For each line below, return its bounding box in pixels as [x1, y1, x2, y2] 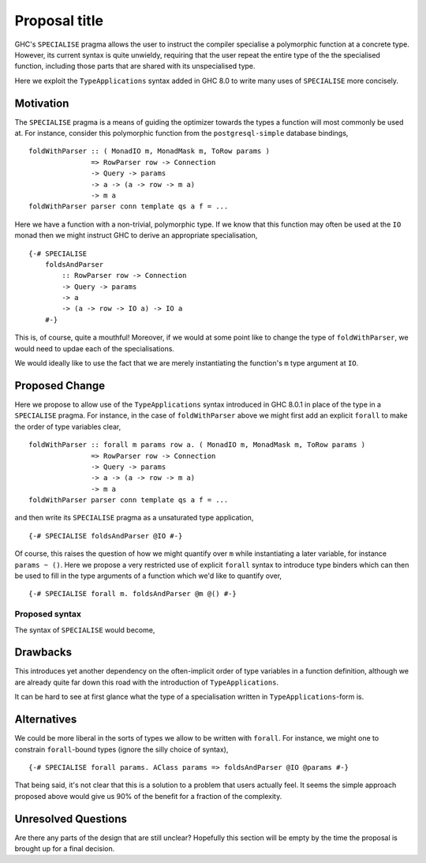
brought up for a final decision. [14, 844, 115, 854]
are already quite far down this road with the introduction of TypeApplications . [14, 677, 279, 687]
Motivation [14, 96, 69, 110]
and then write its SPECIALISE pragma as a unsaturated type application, [14, 513, 254, 523]
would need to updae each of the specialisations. [14, 343, 175, 353]
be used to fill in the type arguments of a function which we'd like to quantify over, [14, 571, 282, 580]
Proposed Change [14, 379, 106, 392]
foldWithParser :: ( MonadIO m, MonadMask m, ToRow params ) [28, 147, 270, 156]
